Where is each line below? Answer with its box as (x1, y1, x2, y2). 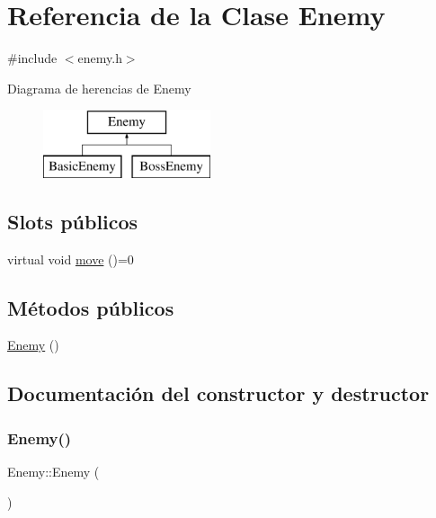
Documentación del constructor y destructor (7, 380, 430, 407)
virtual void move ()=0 (7, 249, 134, 268)
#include (7, 49, 58, 67)
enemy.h (77, 49, 122, 67)
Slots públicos (7, 207, 138, 235)
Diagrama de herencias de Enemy (7, 78, 191, 97)
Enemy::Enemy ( (7, 462, 100, 481)
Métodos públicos (7, 293, 174, 321)
